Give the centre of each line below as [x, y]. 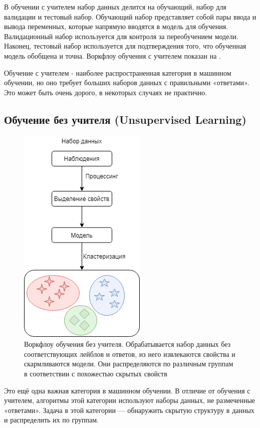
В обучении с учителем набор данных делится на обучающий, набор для [115, 7]
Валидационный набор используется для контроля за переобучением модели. [121, 36]
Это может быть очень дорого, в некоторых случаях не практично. [106, 92]
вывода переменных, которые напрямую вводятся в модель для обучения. [116, 26]
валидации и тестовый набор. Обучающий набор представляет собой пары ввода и [130, 16]
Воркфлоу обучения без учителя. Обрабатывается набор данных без [127, 344]
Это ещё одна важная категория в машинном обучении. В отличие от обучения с [127, 390]
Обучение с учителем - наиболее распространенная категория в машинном [118, 72]
